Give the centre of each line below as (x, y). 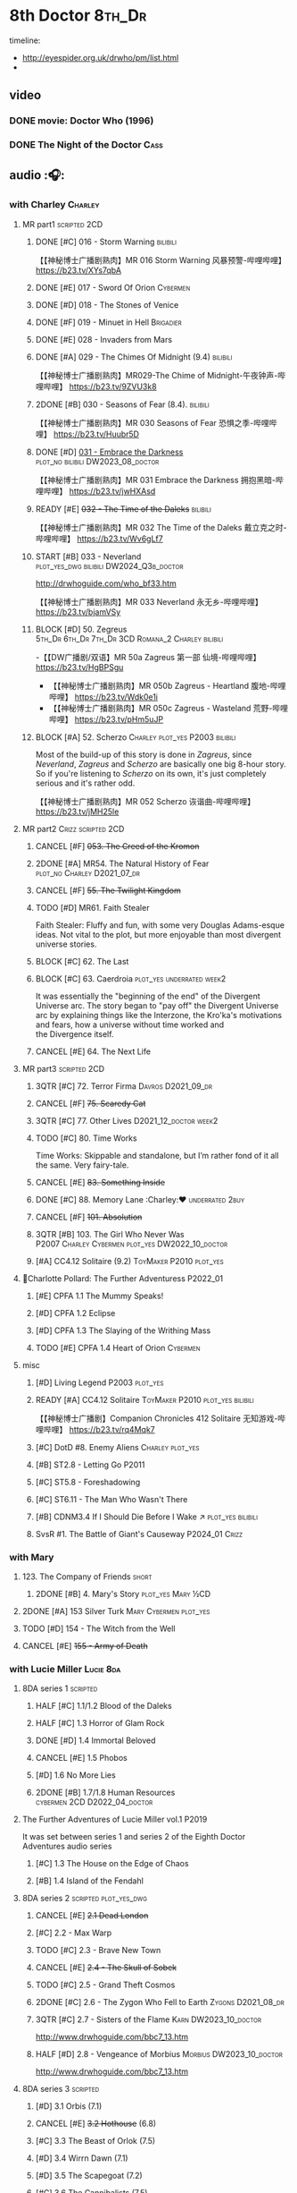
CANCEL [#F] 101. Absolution (89, 1217)
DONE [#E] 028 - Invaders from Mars (103, 339)
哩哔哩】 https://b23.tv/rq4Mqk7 (95, 1429)
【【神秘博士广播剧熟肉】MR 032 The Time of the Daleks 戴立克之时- (161, 527)
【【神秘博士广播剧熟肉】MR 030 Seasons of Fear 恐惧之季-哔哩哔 (156, 422)
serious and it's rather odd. (85, 783)
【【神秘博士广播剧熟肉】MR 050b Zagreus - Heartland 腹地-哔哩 (168, 685)
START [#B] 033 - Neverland (88, 557)
